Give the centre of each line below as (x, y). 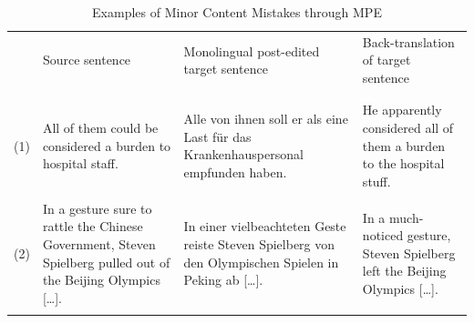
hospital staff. (80, 163)
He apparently (402, 110)
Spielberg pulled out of (106, 262)
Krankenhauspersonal (243, 154)
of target (386, 60)
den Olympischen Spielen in (261, 262)
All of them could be (100, 127)
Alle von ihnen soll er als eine (266, 119)
